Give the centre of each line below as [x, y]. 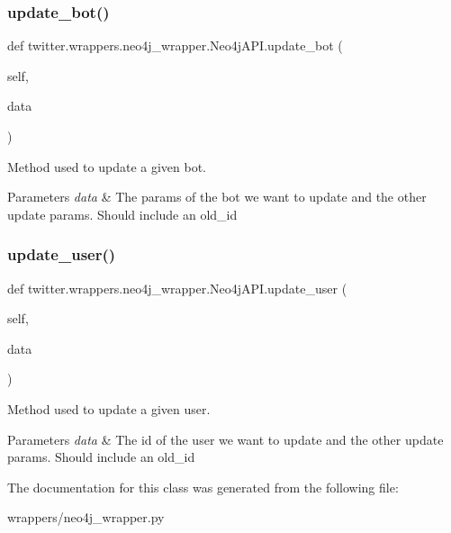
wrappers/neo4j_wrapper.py [86, 517]
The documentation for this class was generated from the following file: [203, 487]
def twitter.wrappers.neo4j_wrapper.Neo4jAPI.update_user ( [177, 288]
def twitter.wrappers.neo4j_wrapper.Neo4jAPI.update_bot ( [175, 45]
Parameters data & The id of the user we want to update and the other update [225, 439]
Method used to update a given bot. [107, 166]
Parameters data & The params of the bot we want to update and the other [217, 197]
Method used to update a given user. [109, 408]
